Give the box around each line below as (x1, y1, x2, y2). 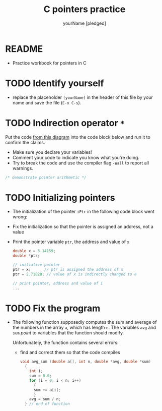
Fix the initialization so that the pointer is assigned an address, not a (12, 223, 153, 230)
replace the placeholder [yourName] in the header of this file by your (12, 94, 153, 100)
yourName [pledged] (62, 20, 107, 26)
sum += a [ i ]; (33, 387, 61, 392)
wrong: (12, 214, 28, 220)
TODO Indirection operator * (5, 117, 125, 129)
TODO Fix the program (5, 303, 101, 314)
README (5, 43, 43, 54)
